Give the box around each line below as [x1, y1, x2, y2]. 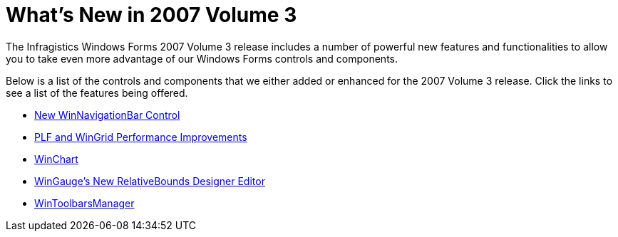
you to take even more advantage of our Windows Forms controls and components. [6, 52, 398, 65]
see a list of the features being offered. [6, 86, 188, 99]
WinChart [34, 152, 78, 165]
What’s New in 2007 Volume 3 [6, 3, 297, 27]
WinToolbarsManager [34, 196, 135, 209]
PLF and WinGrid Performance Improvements [34, 130, 247, 143]
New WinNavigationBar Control [34, 108, 180, 121]
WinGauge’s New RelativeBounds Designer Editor [34, 174, 265, 187]
